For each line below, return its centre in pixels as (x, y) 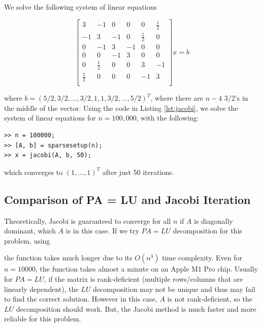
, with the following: (168, 118)
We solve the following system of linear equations (80, 7)
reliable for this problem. (43, 319)
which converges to (34, 172)
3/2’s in (236, 98)
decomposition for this (207, 231)
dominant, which (30, 231)
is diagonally (213, 220)
